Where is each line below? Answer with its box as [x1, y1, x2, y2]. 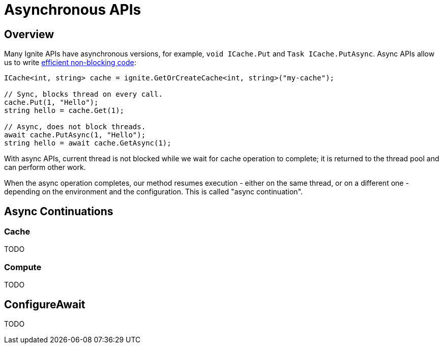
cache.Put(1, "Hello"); [4, 98, 99, 107]
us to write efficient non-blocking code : [4, 58, 136, 67]
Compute [4, 262, 42, 272]
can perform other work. [4, 163, 86, 172]
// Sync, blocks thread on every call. [4, 90, 163, 99]
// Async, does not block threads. [4, 123, 146, 131]
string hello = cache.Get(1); [4, 106, 125, 115]
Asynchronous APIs [4, 1, 141, 18]
